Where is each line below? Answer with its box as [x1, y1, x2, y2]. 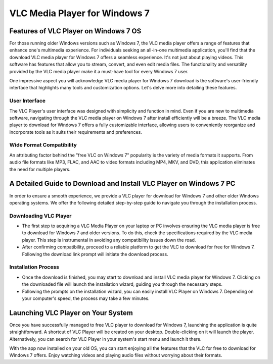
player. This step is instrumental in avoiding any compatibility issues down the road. [22, 237, 196, 243]
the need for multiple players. [9, 166, 71, 172]
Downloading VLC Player [9, 212, 72, 219]
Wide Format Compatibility [9, 141, 77, 148]
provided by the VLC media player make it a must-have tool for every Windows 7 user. [9, 68, 189, 74]
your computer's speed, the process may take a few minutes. [22, 295, 150, 301]
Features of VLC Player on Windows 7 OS [9, 27, 142, 35]
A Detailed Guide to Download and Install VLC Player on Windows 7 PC [9, 179, 236, 188]
